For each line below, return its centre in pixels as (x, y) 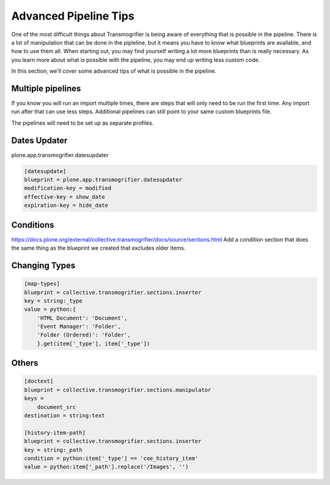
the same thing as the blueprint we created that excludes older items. (98, 248)
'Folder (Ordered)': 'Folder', (84, 335)
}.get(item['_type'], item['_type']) (94, 343)
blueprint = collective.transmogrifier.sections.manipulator (118, 390)
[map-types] (42, 284)
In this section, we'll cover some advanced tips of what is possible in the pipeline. (114, 71)
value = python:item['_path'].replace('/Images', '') (106, 467)
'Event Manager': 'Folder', (79, 327)
